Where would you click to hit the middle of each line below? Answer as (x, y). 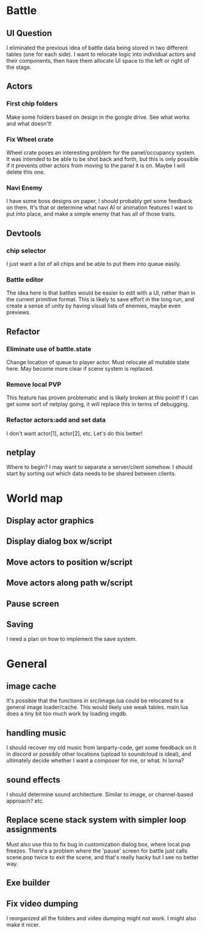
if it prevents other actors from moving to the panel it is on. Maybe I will (96, 165)
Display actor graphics (50, 520)
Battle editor (25, 279)
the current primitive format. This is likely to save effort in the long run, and (100, 299)
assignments (31, 830)
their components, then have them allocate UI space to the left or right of (98, 61)
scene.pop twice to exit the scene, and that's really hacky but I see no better (103, 857)
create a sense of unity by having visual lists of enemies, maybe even (94, 306)
